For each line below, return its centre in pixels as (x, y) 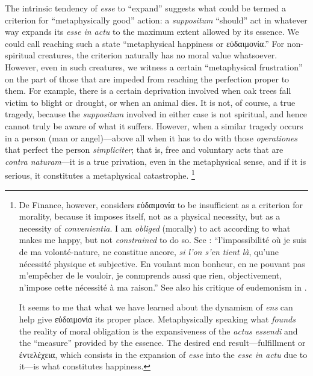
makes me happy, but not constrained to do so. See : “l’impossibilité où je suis (163, 240)
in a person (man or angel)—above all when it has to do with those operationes (151, 137)
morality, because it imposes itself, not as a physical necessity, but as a (150, 216)
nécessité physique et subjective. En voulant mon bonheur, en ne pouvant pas (162, 263)
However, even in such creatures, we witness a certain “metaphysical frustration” (154, 66)
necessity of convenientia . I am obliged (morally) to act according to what (155, 228)
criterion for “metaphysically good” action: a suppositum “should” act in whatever (156, 20)
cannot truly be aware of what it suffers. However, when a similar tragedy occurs (154, 125)
